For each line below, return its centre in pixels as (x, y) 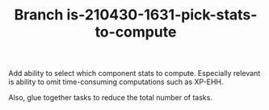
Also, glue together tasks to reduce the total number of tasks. (110, 98)
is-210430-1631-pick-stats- (162, 15)
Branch (39, 15)
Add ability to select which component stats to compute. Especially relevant (134, 74)
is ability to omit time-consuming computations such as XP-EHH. (116, 82)
